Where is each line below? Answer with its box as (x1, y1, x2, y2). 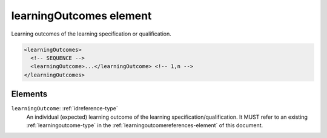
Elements (11, 89, 48, 99)
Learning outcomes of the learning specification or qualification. (11, 30, 172, 37)
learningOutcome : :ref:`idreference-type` (11, 105, 118, 112)
